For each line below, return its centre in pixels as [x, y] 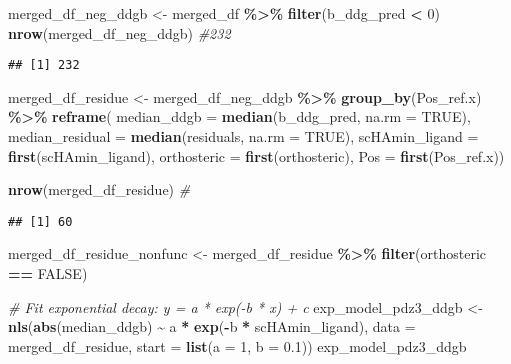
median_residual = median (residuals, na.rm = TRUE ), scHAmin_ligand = [243, 136]
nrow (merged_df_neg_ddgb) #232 [119, 32]
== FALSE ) [48, 273]
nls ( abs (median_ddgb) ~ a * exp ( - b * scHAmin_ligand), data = [212, 326]
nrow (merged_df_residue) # [99, 189]
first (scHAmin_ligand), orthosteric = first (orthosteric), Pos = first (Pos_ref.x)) [256, 155]
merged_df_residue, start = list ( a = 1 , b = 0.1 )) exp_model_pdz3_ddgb [237, 345]
